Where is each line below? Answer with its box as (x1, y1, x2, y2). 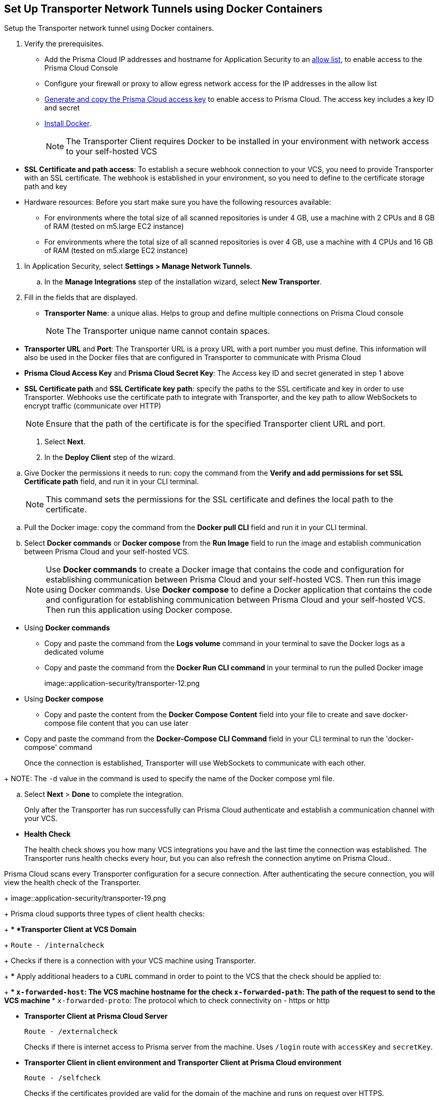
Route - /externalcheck (24, 1027, 118, 1036)
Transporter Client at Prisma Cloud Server (24, 1012, 168, 1021)
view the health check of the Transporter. (4, 878, 141, 887)
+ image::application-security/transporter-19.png (4, 894, 166, 903)
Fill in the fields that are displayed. (24, 293, 138, 302)
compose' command (24, 743, 92, 752)
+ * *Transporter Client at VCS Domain (4, 925, 137, 934)
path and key (24, 182, 68, 191)
